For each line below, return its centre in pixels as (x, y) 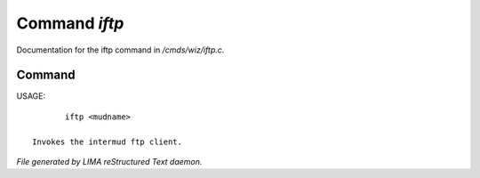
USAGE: (31, 96)
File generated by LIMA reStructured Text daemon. (109, 162)
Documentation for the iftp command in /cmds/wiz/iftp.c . (120, 50)
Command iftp (70, 23)
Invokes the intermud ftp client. (107, 142)
